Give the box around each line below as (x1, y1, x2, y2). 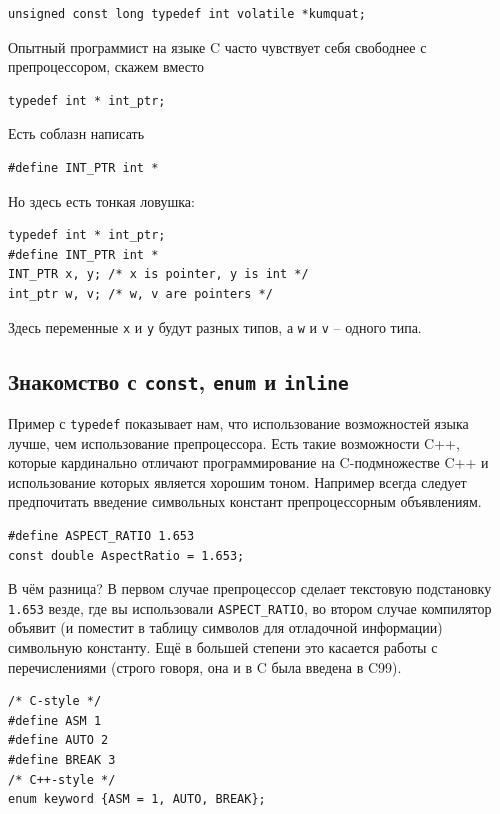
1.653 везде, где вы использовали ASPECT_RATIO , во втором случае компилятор (8, 597, 492, 618)
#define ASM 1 (8, 713, 102, 728)
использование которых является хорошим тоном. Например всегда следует (8, 471, 467, 492)
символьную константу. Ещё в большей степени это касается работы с (8, 637, 438, 658)
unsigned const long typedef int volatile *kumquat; (8, 7, 366, 21)
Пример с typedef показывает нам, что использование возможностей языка (8, 412, 469, 433)
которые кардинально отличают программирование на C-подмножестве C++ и (8, 452, 489, 473)
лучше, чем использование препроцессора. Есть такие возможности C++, (8, 432, 460, 453)
